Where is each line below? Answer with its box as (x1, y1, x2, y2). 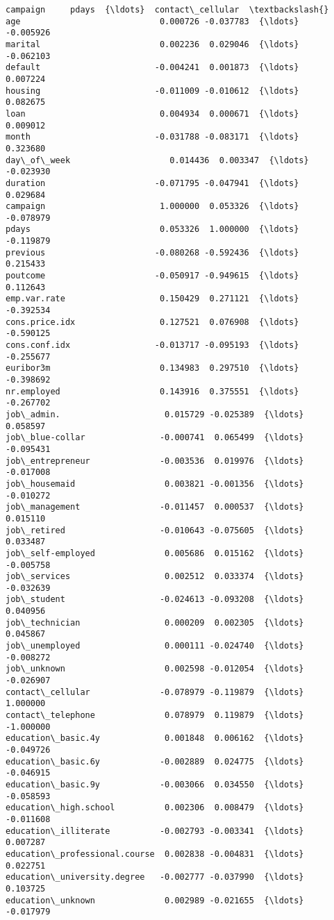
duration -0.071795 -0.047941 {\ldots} (6, 178, 299, 188)
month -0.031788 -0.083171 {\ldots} (6, 132, 299, 142)
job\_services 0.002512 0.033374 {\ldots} (6, 571, 304, 582)
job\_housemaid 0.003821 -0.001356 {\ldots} (6, 478, 304, 489)
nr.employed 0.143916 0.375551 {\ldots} (6, 386, 299, 396)
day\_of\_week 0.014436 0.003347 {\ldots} (6, 155, 309, 165)
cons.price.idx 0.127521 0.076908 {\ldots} (6, 317, 299, 327)
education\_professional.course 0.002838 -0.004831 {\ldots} (6, 848, 304, 859)
